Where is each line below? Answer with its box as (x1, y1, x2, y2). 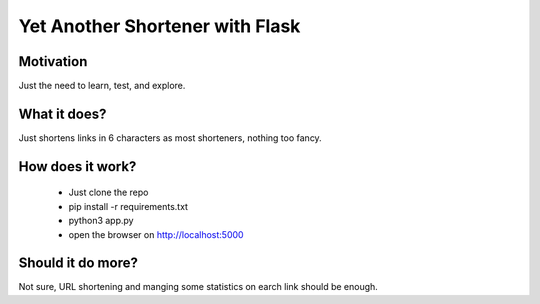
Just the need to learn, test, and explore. (18, 80, 186, 92)
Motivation (18, 53, 88, 70)
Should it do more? (18, 255, 139, 272)
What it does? (18, 105, 107, 122)
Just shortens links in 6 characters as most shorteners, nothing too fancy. (18, 131, 322, 144)
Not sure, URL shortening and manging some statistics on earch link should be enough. (18, 281, 379, 293)
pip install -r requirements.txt (68, 200, 189, 212)
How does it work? (18, 158, 137, 175)
